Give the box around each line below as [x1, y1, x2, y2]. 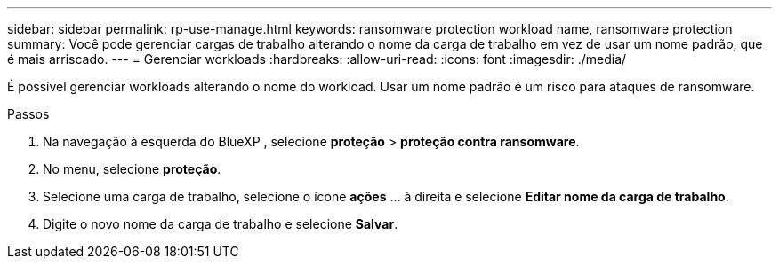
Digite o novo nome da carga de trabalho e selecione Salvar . [43, 216, 398, 231]
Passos [7, 106, 50, 121]
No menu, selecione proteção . [43, 161, 221, 176]
